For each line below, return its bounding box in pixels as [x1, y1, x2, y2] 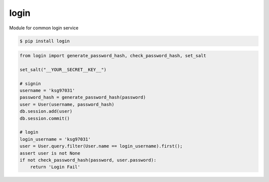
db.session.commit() [19, 115, 70, 121]
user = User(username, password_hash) [19, 101, 115, 107]
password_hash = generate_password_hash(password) [19, 94, 146, 100]
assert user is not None [19, 150, 81, 156]
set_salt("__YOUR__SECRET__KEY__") [19, 67, 107, 72]
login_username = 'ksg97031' [19, 136, 91, 142]
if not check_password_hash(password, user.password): [19, 157, 156, 163]
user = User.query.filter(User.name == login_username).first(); [19, 143, 183, 149]
